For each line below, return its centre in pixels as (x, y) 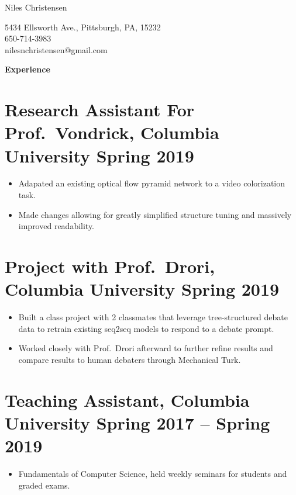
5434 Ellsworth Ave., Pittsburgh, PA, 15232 (83, 27)
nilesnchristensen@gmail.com (56, 49)
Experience (27, 69)
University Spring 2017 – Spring (137, 422)
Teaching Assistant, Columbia (127, 399)
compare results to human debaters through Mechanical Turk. (130, 359)
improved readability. (56, 226)
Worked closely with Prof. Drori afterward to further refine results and (146, 348)
